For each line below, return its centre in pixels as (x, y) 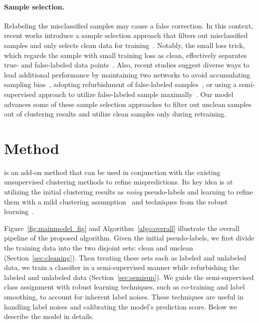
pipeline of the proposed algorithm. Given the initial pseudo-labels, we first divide (129, 238)
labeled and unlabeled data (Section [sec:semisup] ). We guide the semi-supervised (129, 277)
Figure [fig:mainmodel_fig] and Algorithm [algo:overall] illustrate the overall (122, 228)
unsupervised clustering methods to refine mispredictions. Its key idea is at (119, 182)
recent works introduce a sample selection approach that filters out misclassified (126, 35)
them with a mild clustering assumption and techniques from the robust (116, 201)
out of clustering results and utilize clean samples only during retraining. (115, 114)
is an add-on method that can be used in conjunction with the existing (112, 172)
